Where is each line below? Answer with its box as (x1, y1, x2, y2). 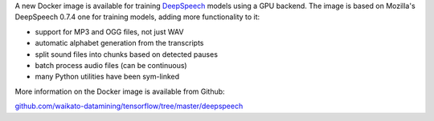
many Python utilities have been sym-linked (35, 72, 180, 82)
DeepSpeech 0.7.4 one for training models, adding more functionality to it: (14, 12, 260, 22)
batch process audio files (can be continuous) (35, 60, 188, 70)
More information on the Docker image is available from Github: (14, 87, 225, 96)
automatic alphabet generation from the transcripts (35, 38, 204, 48)
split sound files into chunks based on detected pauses (35, 49, 219, 59)
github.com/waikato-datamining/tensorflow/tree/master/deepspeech (14, 101, 244, 111)
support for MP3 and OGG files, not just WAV (35, 26, 184, 36)
